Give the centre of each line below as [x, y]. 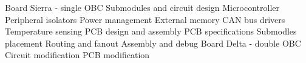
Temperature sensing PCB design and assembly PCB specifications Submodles [151, 31]
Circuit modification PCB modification [77, 55]
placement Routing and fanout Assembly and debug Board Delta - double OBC [153, 43]
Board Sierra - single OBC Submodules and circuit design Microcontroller [142, 7]
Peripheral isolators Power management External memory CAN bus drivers [145, 19]
